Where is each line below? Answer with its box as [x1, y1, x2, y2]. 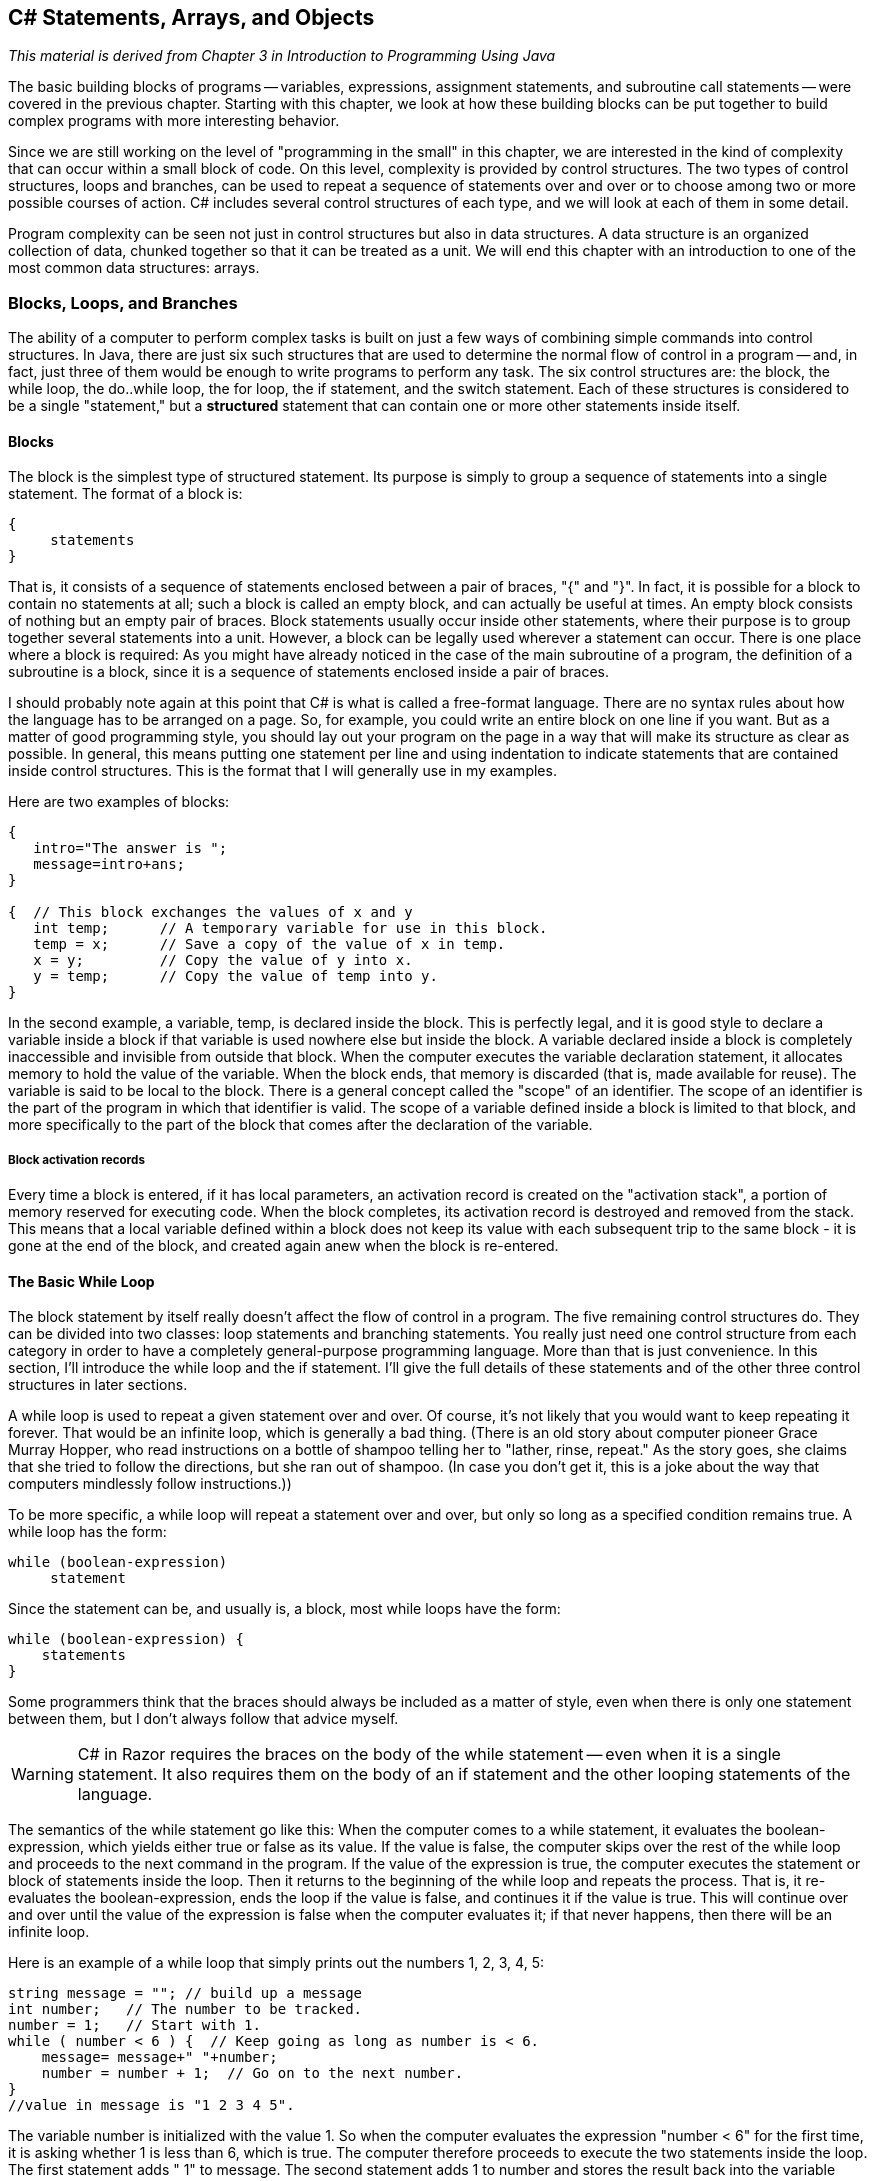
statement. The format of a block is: [8, 485, 243, 503]
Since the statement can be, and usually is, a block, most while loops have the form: [8, 1600, 561, 1618]
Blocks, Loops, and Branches [8, 292, 238, 313]
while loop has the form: [8, 1523, 167, 1541]
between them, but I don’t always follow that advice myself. [8, 1710, 399, 1728]
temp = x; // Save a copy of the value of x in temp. [33, 936, 506, 953]
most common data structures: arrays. [8, 259, 260, 277]
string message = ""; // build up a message [8, 1985, 363, 2002]
